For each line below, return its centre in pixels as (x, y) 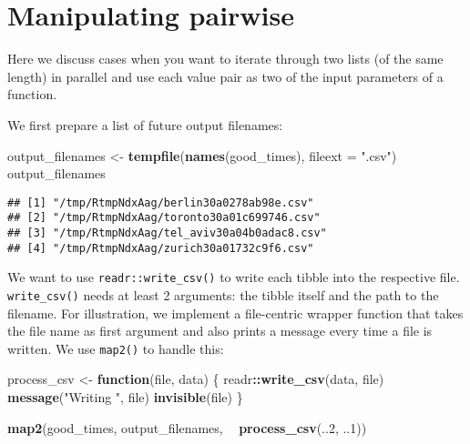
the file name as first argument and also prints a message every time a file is (220, 331)
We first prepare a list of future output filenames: (145, 124)
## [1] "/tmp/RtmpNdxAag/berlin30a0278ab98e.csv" (161, 202)
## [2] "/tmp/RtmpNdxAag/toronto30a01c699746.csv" (164, 218)
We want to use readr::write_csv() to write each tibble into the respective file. (234, 277)
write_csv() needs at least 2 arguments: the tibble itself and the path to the (223, 294)
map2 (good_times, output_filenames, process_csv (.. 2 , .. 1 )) (187, 427)
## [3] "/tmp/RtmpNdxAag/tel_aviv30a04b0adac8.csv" (167, 233)
